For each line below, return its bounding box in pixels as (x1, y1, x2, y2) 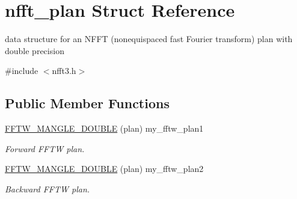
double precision (5, 44, 64, 57)
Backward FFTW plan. (5, 182, 90, 195)
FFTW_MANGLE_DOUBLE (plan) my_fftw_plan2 (5, 162, 204, 175)
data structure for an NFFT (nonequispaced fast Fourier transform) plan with (5, 32, 293, 45)
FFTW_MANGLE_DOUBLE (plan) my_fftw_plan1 (5, 122, 204, 135)
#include (5, 64, 38, 77)
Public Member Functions (5, 94, 170, 112)
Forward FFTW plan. (5, 142, 85, 155)
